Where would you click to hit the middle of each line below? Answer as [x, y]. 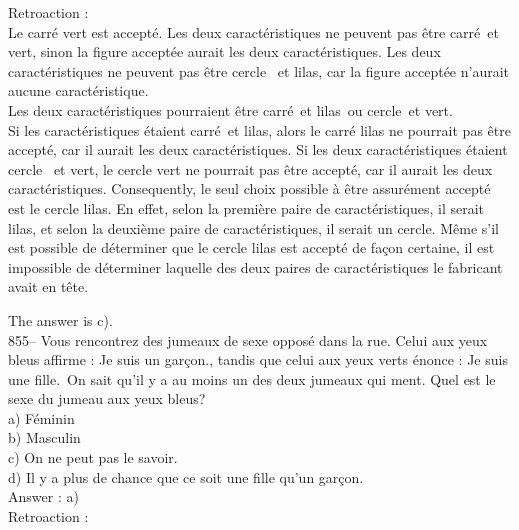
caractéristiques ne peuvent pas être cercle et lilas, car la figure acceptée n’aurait [259, 70]
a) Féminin [41, 417]
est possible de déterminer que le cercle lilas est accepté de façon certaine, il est [251, 247]
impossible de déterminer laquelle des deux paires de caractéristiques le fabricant [255, 266]
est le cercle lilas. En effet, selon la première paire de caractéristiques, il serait [246, 207]
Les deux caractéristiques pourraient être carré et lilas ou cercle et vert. [230, 109]
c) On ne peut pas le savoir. [93, 457]
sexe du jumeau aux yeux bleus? [107, 398]
